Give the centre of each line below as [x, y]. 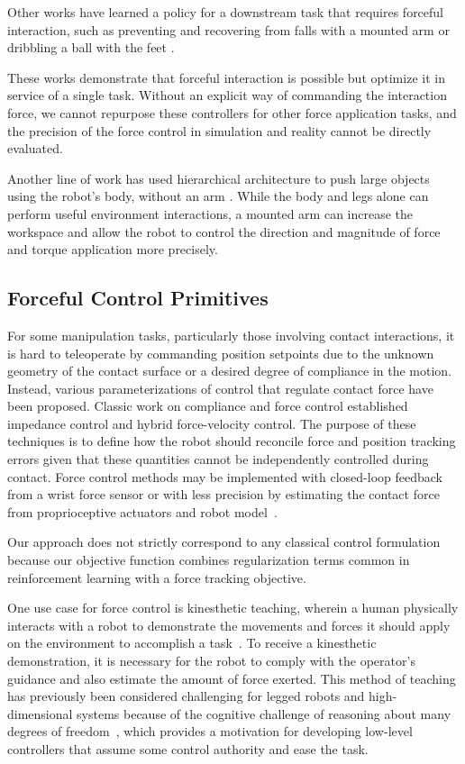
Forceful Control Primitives [138, 298]
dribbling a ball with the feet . [91, 47]
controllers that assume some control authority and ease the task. [188, 748]
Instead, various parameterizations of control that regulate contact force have [220, 388]
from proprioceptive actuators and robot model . [142, 511]
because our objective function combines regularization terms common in [209, 560]
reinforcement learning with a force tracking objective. [157, 577]
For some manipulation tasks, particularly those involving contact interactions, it [231, 335]
